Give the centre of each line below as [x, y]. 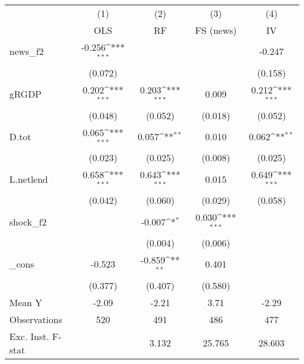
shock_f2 [28, 221]
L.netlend [29, 179]
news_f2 [27, 51]
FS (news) [216, 30]
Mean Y [26, 302]
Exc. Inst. [29, 336]
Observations [36, 319]
